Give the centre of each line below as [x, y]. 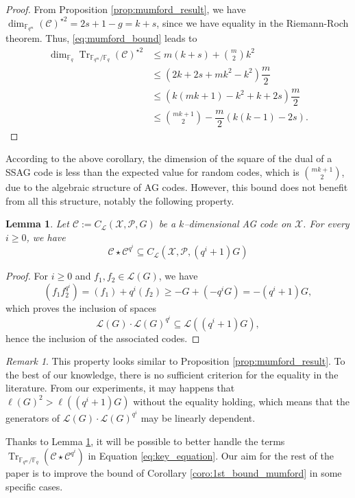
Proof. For [27, 276]
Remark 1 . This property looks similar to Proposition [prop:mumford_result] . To [175, 361]
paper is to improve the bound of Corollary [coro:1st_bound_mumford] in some [174, 473]
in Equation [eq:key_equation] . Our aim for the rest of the [211, 456]
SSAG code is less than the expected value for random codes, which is [152, 171]
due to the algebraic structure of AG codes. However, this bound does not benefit [177, 186]
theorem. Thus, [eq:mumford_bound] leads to [101, 38]
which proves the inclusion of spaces [81, 307]
